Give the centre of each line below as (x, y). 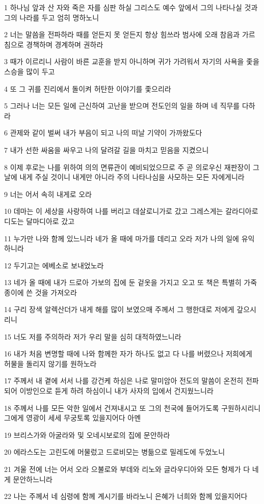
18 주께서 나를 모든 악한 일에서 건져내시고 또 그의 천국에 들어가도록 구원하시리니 (133, 408)
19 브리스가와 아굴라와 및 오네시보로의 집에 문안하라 (87, 435)
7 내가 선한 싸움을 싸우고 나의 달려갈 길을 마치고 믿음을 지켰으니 (107, 149)
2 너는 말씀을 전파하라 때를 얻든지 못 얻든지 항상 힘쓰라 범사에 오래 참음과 (122, 34)
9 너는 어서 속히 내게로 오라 (48, 194)
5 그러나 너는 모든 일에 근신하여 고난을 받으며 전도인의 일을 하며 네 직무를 (122, 106)
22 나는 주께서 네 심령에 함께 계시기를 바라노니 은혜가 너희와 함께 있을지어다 (126, 496)
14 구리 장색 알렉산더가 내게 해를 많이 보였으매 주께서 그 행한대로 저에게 (119, 309)
